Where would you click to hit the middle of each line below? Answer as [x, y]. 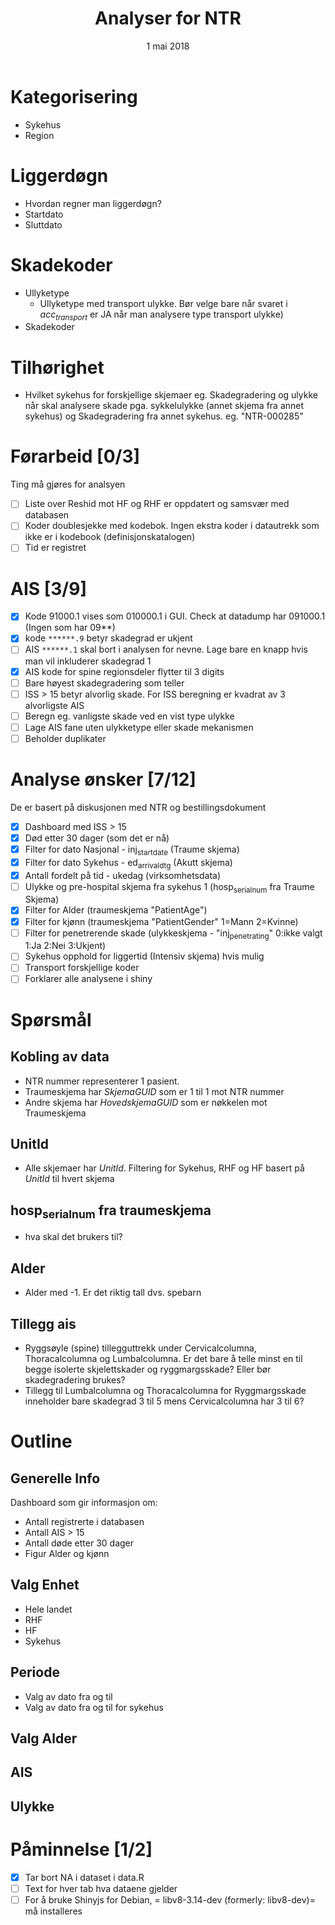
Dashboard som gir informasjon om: [84, 1502]
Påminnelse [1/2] [81, 1849]
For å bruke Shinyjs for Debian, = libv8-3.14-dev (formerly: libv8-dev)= [170, 1899]
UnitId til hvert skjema [69, 1179]
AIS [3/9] [48, 588]
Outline [41, 1441]
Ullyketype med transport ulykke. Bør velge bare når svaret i [163, 303]
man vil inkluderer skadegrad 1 [88, 661]
